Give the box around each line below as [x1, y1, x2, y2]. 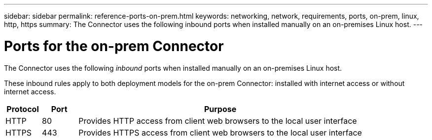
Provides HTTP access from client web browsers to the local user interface [78, 115, 357, 126]
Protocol [6, 104, 39, 114]
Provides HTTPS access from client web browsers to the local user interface [78, 127, 362, 138]
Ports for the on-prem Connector [4, 37, 224, 55]
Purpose [204, 104, 237, 114]
